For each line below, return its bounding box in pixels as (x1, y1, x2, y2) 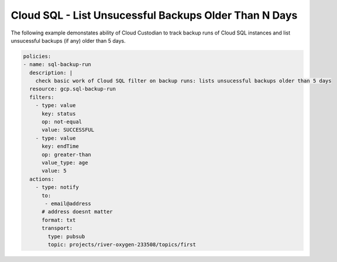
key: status (42, 110, 76, 117)
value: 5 (42, 167, 67, 174)
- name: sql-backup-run (23, 61, 92, 68)
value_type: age (42, 160, 88, 166)
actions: (29, 175, 54, 182)
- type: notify (35, 184, 79, 191)
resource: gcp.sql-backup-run (29, 85, 116, 92)
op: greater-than (42, 151, 92, 158)
